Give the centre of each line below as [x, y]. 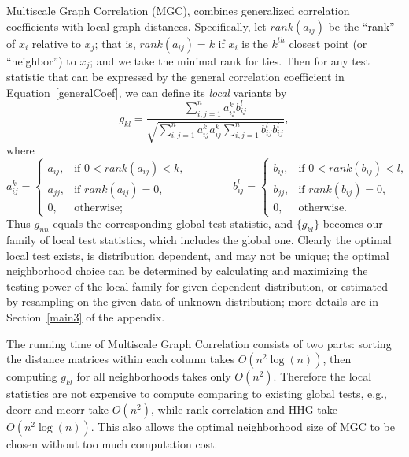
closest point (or [328, 43]
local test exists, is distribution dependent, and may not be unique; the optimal [198, 255]
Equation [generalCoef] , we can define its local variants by [147, 92]
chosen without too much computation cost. [112, 443]
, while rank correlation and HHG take [244, 409]
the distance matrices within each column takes [120, 359]
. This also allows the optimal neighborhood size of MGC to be [243, 426]
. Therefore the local [322, 376]
